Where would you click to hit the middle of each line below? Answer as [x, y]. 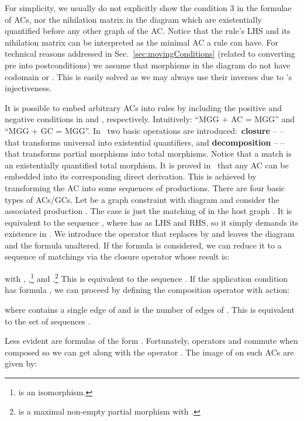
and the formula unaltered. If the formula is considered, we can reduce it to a [143, 245]
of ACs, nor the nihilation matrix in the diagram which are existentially [133, 19]
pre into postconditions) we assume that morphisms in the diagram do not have [148, 65]
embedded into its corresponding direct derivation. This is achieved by [131, 176]
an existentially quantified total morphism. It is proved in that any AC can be [147, 165]
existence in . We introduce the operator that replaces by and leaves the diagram [150, 234]
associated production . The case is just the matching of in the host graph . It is [148, 211]
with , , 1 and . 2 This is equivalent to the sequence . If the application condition [146, 277]
